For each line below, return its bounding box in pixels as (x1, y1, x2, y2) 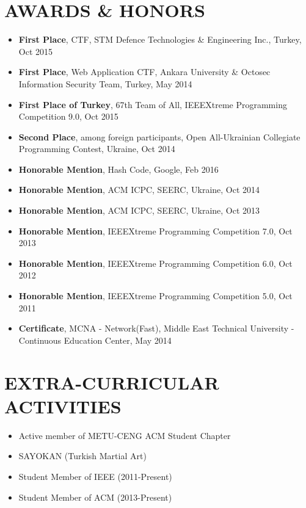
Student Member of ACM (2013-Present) (18, 490, 172, 503)
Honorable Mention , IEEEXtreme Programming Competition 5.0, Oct (18, 289, 293, 302)
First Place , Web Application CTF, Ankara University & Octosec (18, 65, 271, 78)
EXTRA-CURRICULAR (4, 369, 219, 394)
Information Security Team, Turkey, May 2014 (18, 77, 192, 90)
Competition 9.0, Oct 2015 (18, 110, 118, 123)
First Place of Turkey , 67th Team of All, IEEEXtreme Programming (18, 98, 287, 111)
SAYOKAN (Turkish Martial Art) (18, 449, 147, 462)
